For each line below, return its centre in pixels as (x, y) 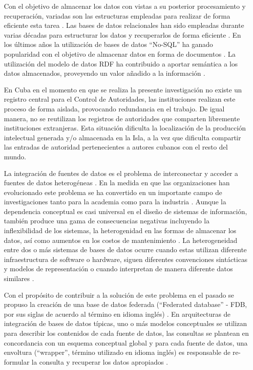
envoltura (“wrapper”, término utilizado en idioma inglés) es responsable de (117, 352)
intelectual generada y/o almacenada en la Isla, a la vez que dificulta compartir (123, 137)
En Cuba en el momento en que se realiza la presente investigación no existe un (123, 89)
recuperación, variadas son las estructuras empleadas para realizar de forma (117, 15)
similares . (19, 278)
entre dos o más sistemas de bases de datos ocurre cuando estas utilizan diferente (126, 250)
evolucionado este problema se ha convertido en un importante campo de (113, 192)
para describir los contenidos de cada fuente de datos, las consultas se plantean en (126, 333)
